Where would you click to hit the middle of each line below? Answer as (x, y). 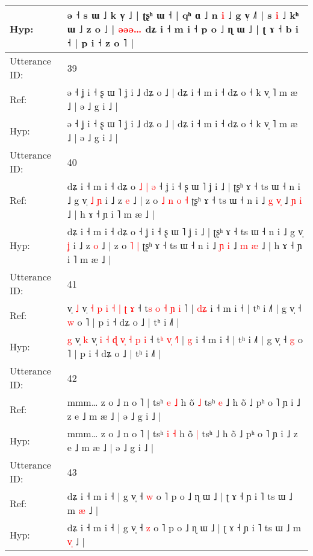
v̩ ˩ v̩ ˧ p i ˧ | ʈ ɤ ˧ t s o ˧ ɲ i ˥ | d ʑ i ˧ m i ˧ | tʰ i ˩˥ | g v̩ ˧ (184, 308)
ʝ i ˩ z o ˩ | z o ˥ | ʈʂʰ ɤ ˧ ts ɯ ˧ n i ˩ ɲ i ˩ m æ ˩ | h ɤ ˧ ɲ (184, 245)
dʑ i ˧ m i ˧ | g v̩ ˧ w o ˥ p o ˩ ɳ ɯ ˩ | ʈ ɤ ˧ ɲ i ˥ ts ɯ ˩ (180, 496)
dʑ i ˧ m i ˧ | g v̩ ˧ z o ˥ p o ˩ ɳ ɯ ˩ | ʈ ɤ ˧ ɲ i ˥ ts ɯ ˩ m (184, 527)
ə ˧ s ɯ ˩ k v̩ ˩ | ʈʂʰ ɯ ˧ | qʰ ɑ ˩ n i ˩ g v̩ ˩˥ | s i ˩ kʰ (183, 15)
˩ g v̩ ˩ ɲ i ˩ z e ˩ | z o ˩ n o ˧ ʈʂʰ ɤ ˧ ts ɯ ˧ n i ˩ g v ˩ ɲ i (184, 200)
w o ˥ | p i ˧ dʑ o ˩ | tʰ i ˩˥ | (123, 322)
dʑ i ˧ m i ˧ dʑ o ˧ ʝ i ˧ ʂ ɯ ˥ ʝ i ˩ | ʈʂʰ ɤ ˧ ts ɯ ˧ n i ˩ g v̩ (185, 231)
